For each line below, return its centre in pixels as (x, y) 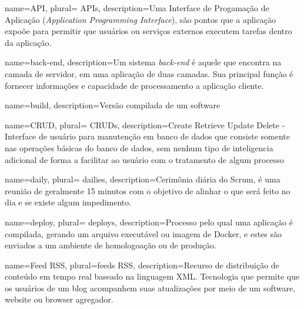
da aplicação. (28, 42)
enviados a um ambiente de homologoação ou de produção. (111, 245)
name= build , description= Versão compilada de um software (113, 105)
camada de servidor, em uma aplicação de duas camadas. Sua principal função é (149, 73)
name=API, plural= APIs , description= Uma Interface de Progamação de (137, 8)
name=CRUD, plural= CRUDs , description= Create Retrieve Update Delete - (145, 124)
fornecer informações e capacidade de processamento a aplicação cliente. (134, 85)
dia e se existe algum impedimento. (68, 202)
